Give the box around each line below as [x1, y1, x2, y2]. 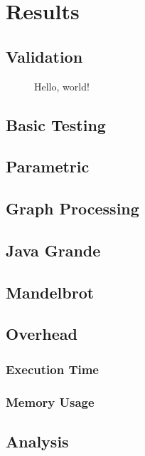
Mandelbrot [6, 281, 95, 303]
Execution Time [6, 360, 99, 378]
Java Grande [6, 239, 101, 261]
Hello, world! [34, 78, 90, 93]
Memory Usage [6, 393, 95, 410]
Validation [6, 45, 83, 67]
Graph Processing [6, 197, 139, 219]
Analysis [6, 430, 69, 452]
